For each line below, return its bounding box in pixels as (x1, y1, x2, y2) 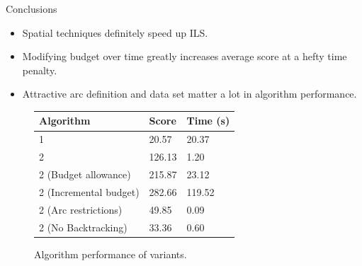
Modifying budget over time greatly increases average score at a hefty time (22, 49, 347, 64)
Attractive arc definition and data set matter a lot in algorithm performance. (22, 86, 357, 101)
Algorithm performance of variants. (34, 246, 187, 261)
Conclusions (6, 1, 57, 16)
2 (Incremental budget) (39, 184, 140, 199)
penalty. (22, 62, 57, 77)
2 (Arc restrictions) (39, 202, 123, 216)
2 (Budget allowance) (39, 167, 131, 181)
